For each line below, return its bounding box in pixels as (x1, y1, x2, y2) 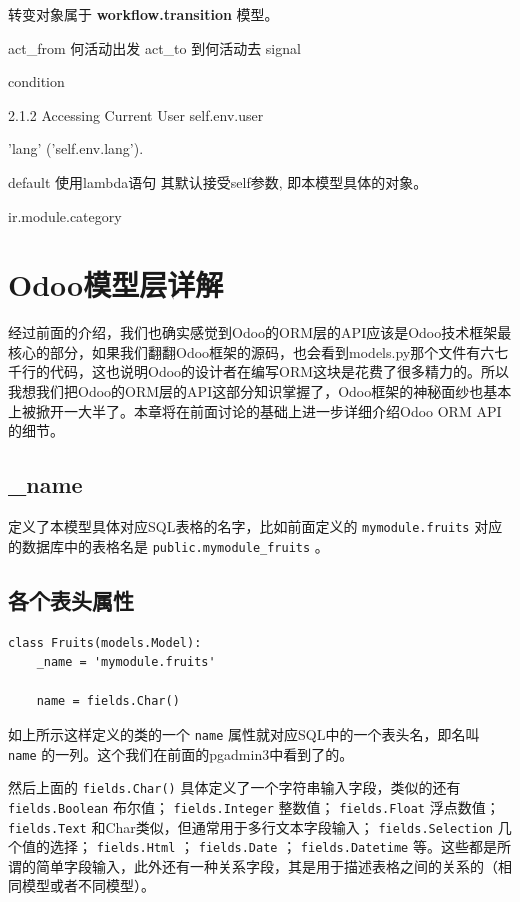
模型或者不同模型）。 (21, 875, 155, 896)
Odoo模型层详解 (8, 264, 224, 305)
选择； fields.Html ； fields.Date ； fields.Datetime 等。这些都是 (49, 836, 497, 857)
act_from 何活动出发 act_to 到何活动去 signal (8, 37, 301, 58)
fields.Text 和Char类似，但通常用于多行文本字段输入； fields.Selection (8, 816, 493, 837)
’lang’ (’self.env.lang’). (8, 138, 144, 159)
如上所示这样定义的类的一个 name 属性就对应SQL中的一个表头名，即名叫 (8, 723, 480, 744)
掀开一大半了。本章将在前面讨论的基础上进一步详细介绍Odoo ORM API (35, 400, 502, 421)
